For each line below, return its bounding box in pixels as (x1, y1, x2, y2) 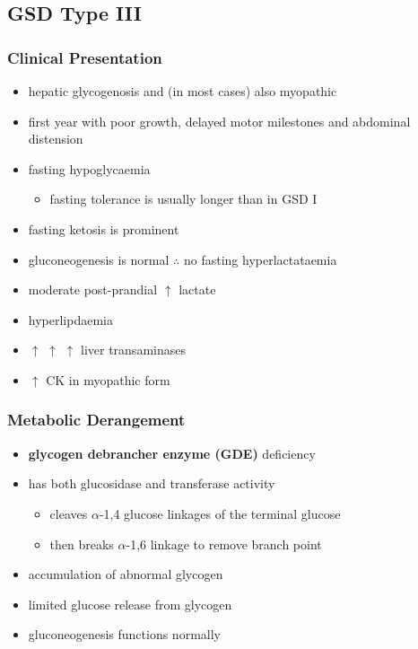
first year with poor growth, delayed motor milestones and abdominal (28, 111, 411, 130)
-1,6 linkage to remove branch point (126, 534, 322, 553)
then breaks (49, 534, 114, 553)
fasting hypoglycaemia (28, 159, 151, 178)
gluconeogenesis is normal (28, 250, 170, 268)
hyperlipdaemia (28, 310, 113, 329)
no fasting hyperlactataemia (183, 250, 337, 268)
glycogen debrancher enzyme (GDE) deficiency (28, 443, 316, 462)
